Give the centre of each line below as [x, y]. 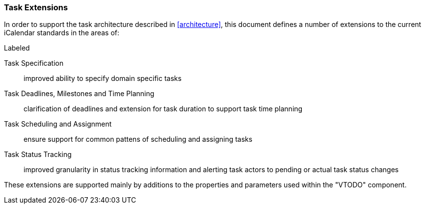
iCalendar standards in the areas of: [62, 33]
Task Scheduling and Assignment [58, 124]
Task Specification [34, 63]
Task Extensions [36, 7]
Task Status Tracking [38, 155]
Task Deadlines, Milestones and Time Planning [79, 94]
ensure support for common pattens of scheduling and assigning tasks [138, 139]
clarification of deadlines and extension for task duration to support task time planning [163, 109]
